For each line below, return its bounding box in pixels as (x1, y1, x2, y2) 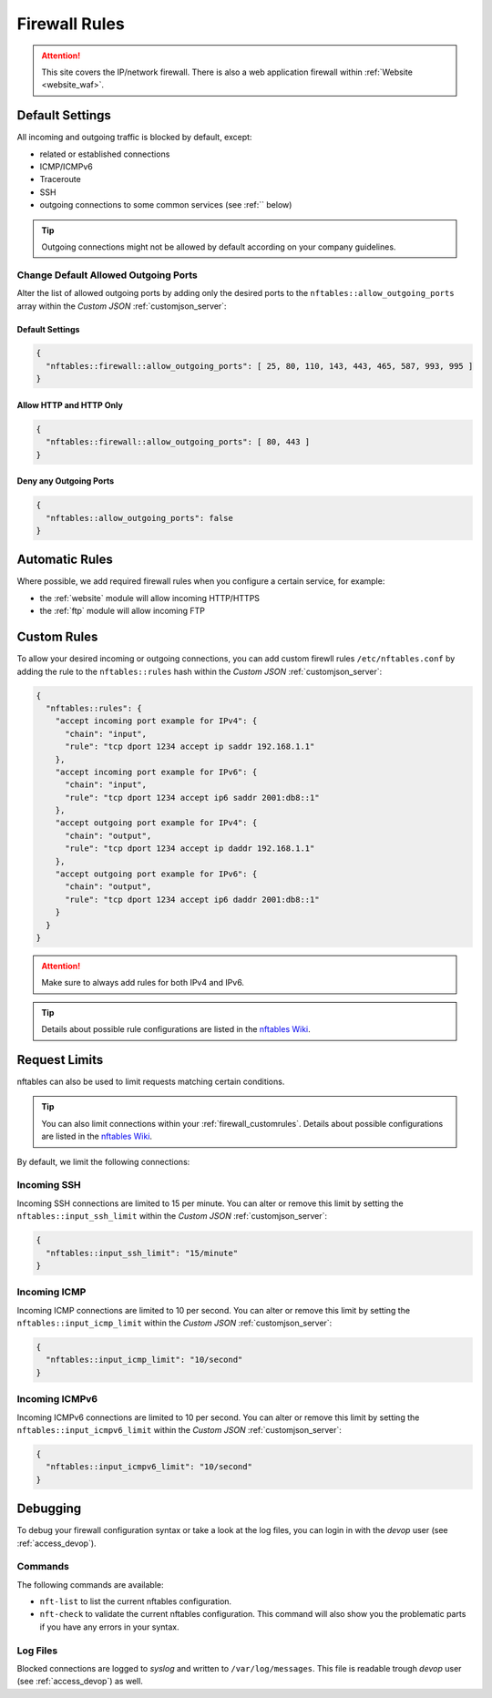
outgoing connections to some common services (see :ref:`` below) (39, 199, 292, 210)
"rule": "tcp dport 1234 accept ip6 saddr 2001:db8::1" (65, 793, 320, 803)
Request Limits (16, 1052, 104, 1068)
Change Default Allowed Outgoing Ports (16, 269, 198, 281)
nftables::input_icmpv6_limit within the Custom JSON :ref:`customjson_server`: (16, 1424, 342, 1435)
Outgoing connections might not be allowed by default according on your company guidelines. (41, 241, 396, 252)
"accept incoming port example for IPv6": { (55, 766, 258, 777)
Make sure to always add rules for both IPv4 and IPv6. (41, 977, 245, 988)
